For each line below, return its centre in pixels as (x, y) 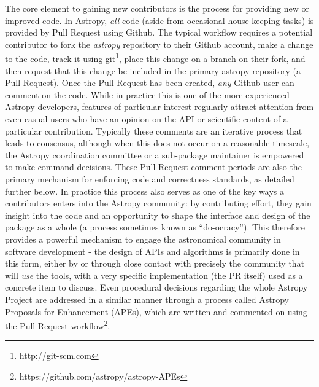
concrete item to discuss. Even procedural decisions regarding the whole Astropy (156, 287)
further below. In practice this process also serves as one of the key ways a (144, 191)
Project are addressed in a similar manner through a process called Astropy (147, 299)
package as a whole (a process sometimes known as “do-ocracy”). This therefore (155, 227)
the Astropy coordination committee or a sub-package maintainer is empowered (155, 154)
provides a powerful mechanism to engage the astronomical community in (143, 239)
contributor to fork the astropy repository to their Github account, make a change (159, 44)
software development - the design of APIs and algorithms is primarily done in (152, 251)
